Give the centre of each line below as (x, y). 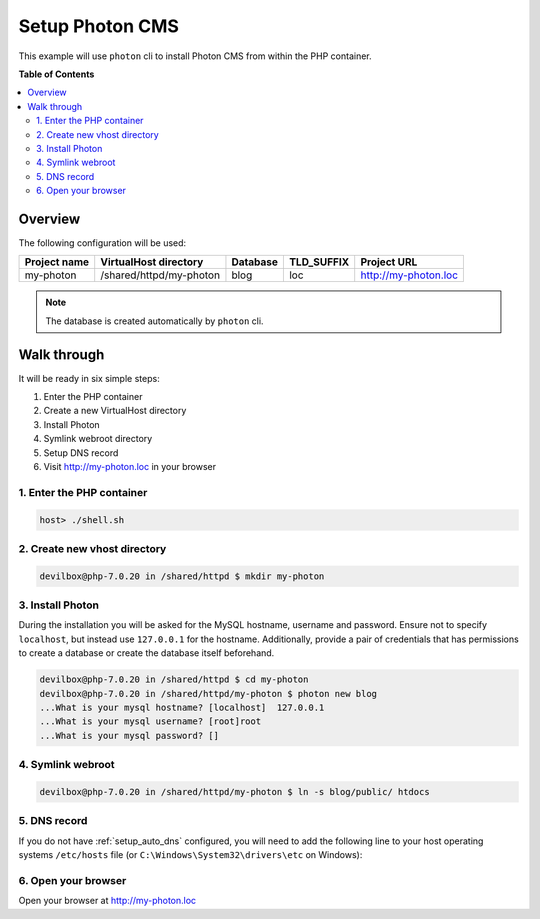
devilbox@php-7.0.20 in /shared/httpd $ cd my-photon (174, 679)
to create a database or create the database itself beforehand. (146, 653)
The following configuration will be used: (102, 242)
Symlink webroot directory (98, 439)
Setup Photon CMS (99, 26)
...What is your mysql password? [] (129, 735)
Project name (57, 262)
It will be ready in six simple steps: (89, 378)
